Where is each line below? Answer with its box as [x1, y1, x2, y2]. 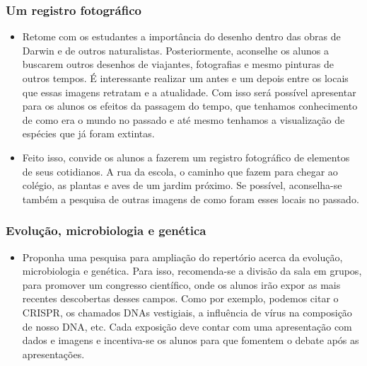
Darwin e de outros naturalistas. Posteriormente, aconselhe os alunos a [22, 42, 329, 57]
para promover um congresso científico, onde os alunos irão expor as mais [22, 277, 341, 292]
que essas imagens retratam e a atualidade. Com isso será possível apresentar [22, 84, 356, 99]
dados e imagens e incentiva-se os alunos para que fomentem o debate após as [22, 333, 359, 348]
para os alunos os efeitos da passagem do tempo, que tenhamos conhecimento [22, 98, 358, 113]
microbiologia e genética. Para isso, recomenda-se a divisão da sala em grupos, [22, 263, 362, 278]
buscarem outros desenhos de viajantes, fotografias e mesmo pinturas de [22, 57, 334, 72]
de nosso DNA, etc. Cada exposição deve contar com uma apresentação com [22, 319, 352, 333]
